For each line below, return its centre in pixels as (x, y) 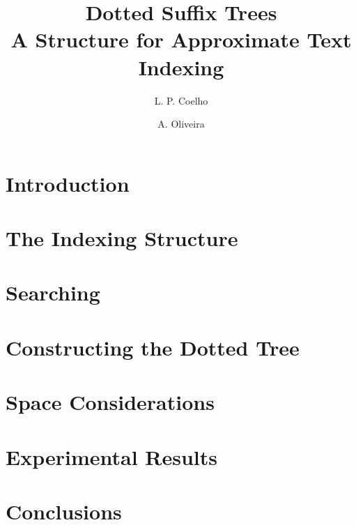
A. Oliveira (181, 124)
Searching (53, 292)
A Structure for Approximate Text (181, 39)
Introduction (68, 183)
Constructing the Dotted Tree (153, 347)
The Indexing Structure (122, 238)
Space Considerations (110, 402)
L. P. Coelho (181, 100)
